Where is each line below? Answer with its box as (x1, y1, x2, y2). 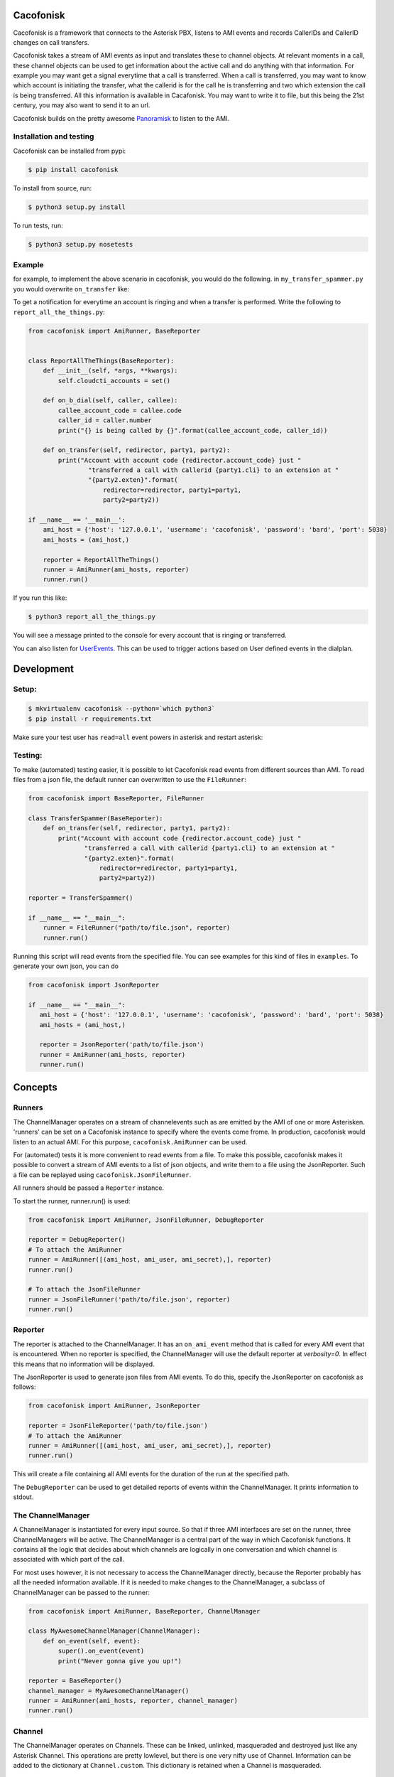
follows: (13, 1383, 36, 1391)
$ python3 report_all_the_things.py (28, 613, 156, 621)
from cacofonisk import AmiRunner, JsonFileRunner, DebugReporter (28, 1215, 264, 1224)
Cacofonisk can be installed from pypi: (13, 146, 126, 155)
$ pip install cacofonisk (28, 166, 119, 173)
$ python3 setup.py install (28, 203, 126, 211)
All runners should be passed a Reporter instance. (13, 1183, 165, 1192)
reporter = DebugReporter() (28, 1235, 126, 1244)
